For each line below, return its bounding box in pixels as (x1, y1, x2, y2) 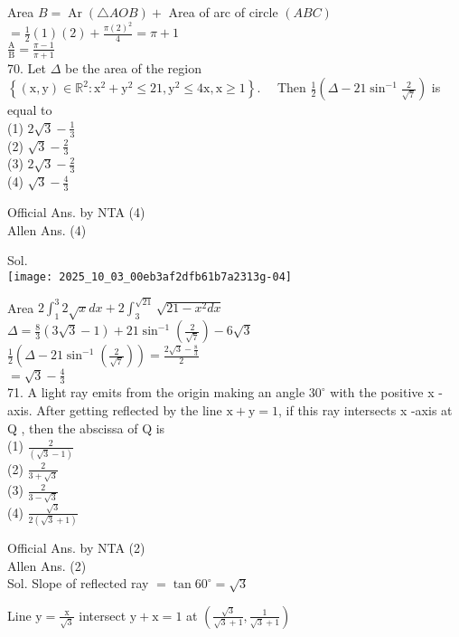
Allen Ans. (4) (7, 220, 87, 239)
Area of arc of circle (168, 3, 278, 21)
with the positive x (330, 383, 435, 402)
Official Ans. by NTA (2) (7, 538, 145, 556)
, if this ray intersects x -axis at (278, 401, 453, 420)
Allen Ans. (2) (7, 556, 87, 575)
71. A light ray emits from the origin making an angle (7, 383, 305, 402)
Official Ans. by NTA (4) (7, 203, 145, 222)
